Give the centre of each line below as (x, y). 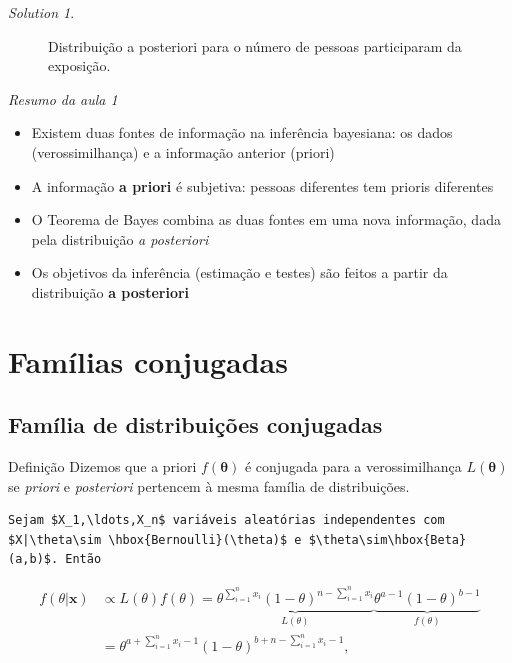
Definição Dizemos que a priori (102, 466)
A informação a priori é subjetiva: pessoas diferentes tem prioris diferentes (262, 185)
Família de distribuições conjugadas (195, 424)
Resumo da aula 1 (63, 98)
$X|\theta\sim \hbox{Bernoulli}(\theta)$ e (155, 539)
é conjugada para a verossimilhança (353, 466)
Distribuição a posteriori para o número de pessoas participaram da (255, 45)
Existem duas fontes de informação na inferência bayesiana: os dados (242, 132)
